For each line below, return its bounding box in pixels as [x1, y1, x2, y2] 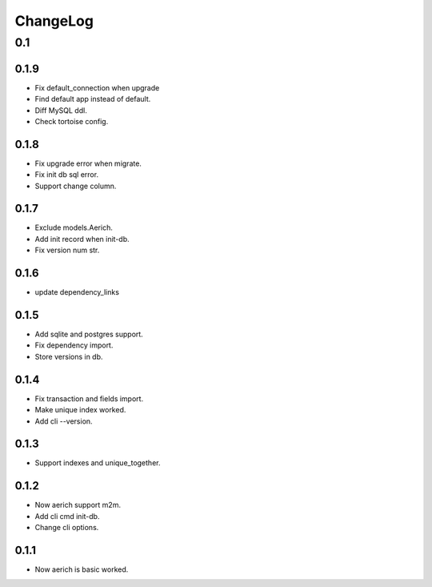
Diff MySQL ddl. [34, 105, 87, 115]
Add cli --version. [34, 416, 93, 426]
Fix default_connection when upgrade [34, 82, 160, 92]
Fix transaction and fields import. [34, 393, 144, 404]
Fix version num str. [34, 245, 100, 255]
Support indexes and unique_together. [34, 458, 161, 468]
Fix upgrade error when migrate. [34, 159, 142, 168]
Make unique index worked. [34, 405, 126, 415]
